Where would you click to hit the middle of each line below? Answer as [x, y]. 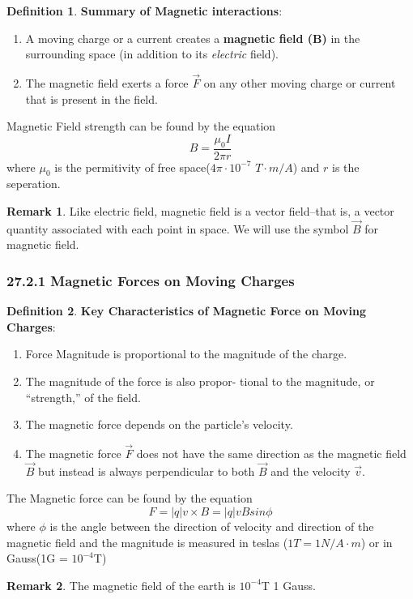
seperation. [34, 184]
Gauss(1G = [37, 558]
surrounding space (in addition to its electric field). [152, 54]
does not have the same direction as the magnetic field [271, 453]
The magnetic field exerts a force [107, 83]
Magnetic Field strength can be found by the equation [141, 126]
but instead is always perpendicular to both [147, 471]
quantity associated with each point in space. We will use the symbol [178, 228]
